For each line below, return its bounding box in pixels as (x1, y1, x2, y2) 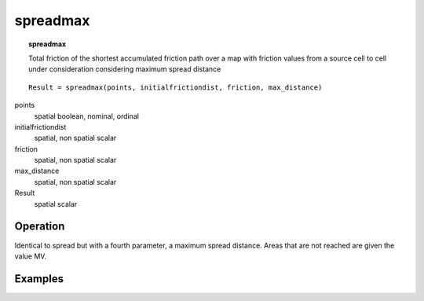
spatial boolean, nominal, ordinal (34, 111, 140, 121)
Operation (14, 220, 65, 233)
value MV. (14, 251, 47, 261)
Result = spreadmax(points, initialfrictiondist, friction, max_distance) (28, 83, 323, 92)
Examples (14, 272, 64, 285)
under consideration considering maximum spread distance (28, 64, 221, 74)
